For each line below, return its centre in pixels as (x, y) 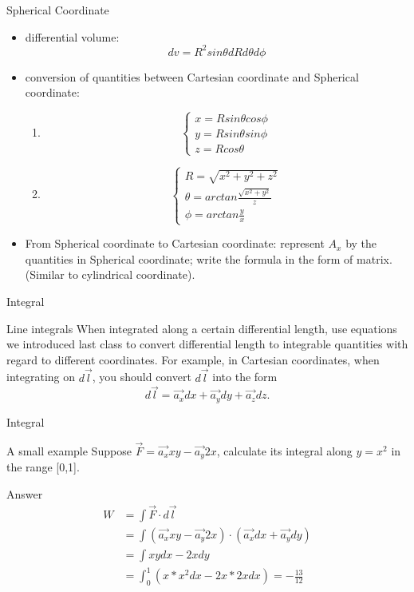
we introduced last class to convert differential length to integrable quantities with (207, 344)
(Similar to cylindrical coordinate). (110, 274)
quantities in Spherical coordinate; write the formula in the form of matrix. (209, 258)
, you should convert (142, 377)
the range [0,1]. (43, 467)
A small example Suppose (69, 450)
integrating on (41, 377)
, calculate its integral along (284, 450)
